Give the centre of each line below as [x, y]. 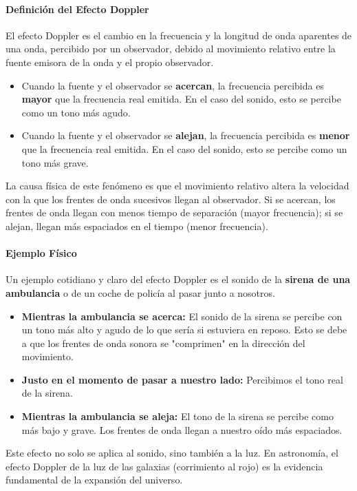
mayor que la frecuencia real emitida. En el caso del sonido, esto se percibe [181, 99]
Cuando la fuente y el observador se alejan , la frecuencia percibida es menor [186, 135]
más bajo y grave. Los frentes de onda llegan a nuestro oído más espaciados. [182, 429]
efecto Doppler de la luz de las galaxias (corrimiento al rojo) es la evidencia [164, 466]
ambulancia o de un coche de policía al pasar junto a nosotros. [140, 292]
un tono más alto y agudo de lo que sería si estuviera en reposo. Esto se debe [184, 330]
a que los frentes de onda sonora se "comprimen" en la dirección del [163, 343]
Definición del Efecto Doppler [77, 9]
